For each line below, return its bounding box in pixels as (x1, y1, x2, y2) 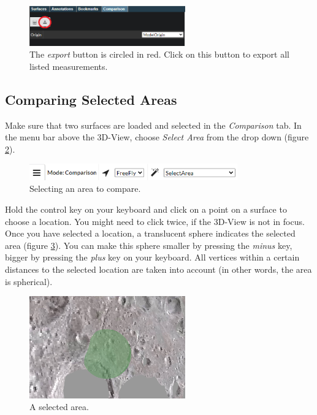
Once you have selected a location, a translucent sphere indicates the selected (5, 227, 296, 240)
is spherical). (5, 275, 53, 287)
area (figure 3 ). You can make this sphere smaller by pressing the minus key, (5, 238, 292, 251)
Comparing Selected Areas (5, 89, 177, 109)
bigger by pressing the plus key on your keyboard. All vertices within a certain (5, 251, 300, 264)
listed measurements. (29, 59, 108, 72)
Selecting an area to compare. (29, 182, 141, 195)
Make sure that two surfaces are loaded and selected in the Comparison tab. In (5, 118, 302, 131)
